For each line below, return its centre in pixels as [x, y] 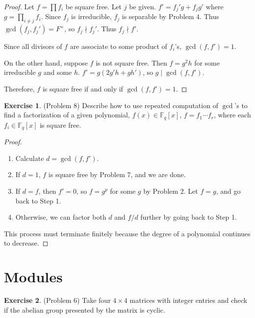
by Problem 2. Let [171, 191]
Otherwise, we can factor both [61, 217]
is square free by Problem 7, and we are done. [117, 174]
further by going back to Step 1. [189, 217]
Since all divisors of [33, 46]
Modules [33, 277]
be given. [142, 6]
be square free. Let [94, 6]
